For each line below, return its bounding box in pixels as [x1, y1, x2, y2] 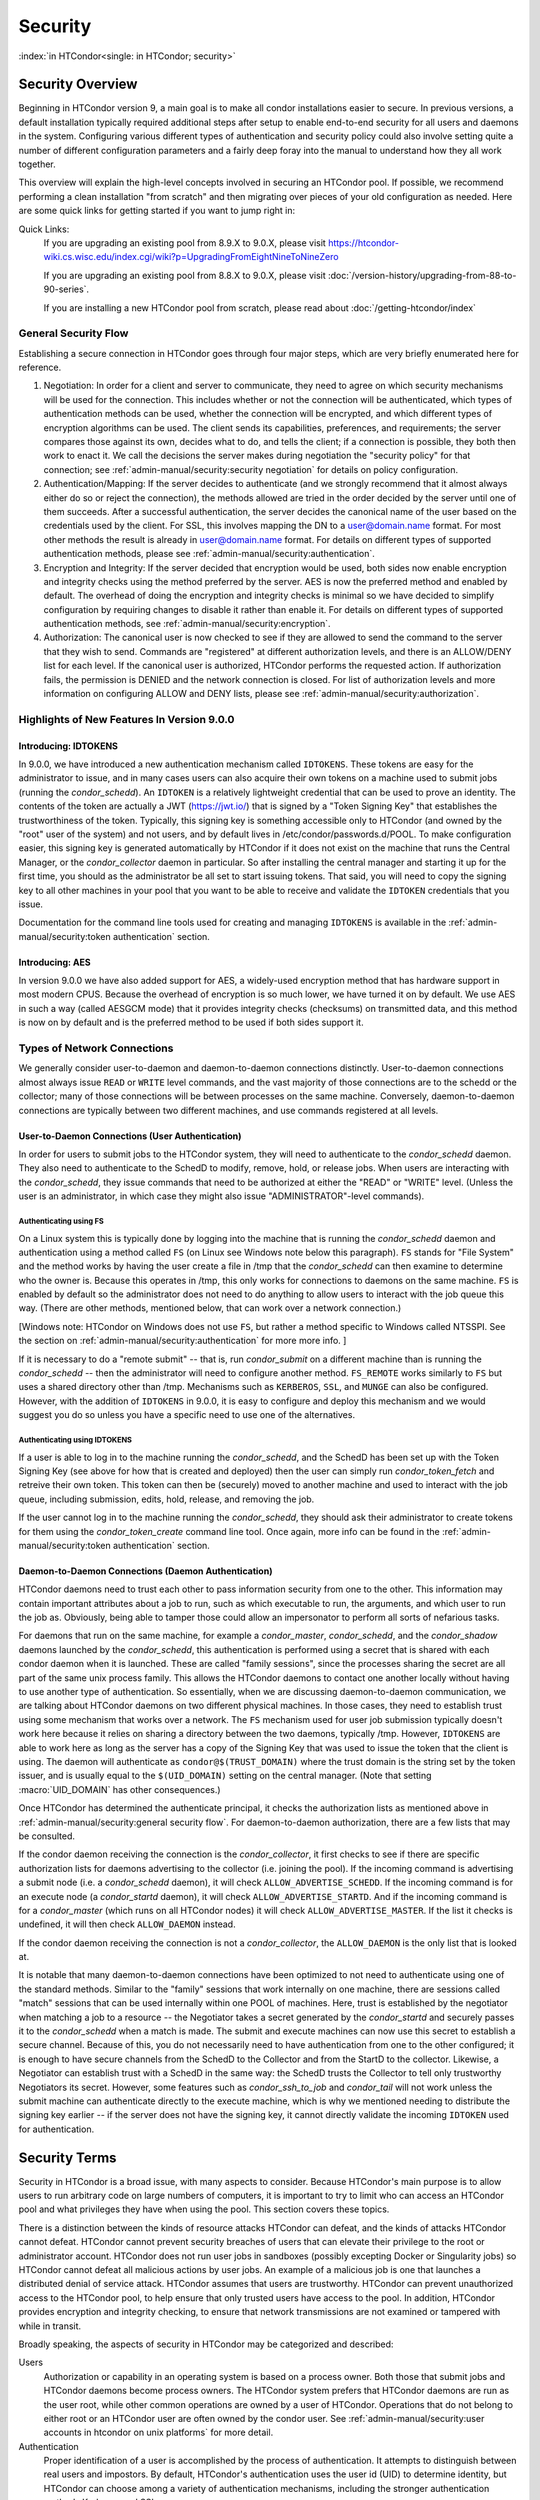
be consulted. [18, 1830, 75, 1842]
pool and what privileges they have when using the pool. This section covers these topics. [18, 2203, 390, 2215]
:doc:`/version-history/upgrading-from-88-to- [327, 269, 517, 281]
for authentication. [18, 2123, 95, 2135]
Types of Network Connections [18, 1041, 174, 1055]
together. [18, 158, 57, 170]
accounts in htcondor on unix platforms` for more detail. [43, 2426, 274, 2439]
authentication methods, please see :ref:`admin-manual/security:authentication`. [43, 548, 375, 560]
